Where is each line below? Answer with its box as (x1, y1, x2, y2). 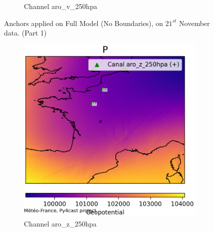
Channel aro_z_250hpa (24, 218, 97, 228)
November (179, 17, 210, 28)
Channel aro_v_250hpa (24, 1, 97, 11)
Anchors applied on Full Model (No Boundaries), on (4, 17, 163, 28)
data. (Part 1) (4, 27, 47, 38)
